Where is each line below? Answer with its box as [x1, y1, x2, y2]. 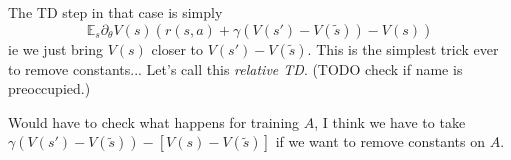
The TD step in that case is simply [8, 2, 223, 22]
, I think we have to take [314, 111, 466, 132]
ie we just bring [8, 38, 104, 59]
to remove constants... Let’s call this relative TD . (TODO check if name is [8, 58, 463, 79]
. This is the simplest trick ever [307, 38, 499, 59]
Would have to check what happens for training [8, 111, 300, 132]
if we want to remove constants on [275, 131, 486, 152]
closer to [151, 38, 203, 59]
